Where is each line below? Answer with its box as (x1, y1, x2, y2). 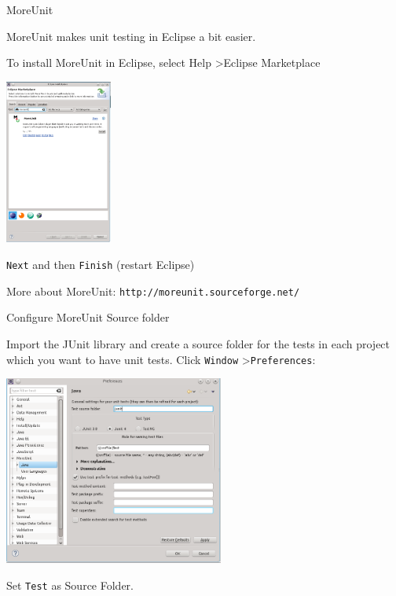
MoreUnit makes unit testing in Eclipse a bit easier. (6, 28, 256, 44)
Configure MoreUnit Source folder (6, 309, 170, 326)
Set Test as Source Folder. (6, 576, 134, 593)
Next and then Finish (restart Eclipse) (6, 256, 195, 272)
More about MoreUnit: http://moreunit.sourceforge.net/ (6, 282, 300, 299)
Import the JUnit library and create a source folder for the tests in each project (6, 335, 390, 351)
